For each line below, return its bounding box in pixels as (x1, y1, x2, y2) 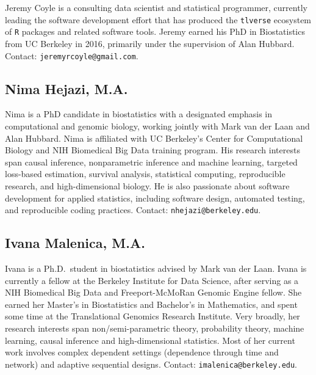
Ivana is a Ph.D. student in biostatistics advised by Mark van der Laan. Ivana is (5, 261, 307, 274)
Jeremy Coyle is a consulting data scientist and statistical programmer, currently (5, 1, 307, 13)
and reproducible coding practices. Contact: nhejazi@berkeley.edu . (5, 203, 261, 216)
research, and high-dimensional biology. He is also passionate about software (5, 179, 290, 192)
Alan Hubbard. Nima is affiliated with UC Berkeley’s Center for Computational (5, 131, 303, 144)
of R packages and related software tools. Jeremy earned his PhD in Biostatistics (5, 25, 305, 38)
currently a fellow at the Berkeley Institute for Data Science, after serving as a (5, 274, 299, 286)
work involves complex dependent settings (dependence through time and (5, 346, 279, 359)
